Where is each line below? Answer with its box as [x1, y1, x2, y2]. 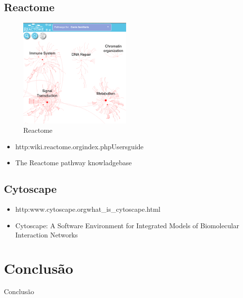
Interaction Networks [15, 230, 78, 240]
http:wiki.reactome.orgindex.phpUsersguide [15, 141, 144, 151]
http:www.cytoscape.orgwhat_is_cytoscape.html [15, 204, 161, 214]
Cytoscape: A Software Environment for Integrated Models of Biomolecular [15, 220, 239, 230]
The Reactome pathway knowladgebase [15, 157, 132, 168]
